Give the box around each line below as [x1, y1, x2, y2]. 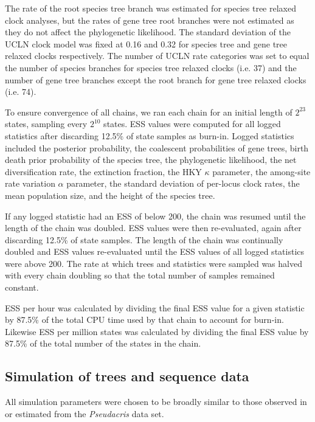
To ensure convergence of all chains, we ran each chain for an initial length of [5, 105, 292, 118]
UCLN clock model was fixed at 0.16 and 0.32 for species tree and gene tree [5, 37, 288, 50]
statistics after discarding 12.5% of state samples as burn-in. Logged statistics [5, 129, 294, 142]
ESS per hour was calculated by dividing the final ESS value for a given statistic [5, 301, 305, 314]
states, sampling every [5, 117, 88, 130]
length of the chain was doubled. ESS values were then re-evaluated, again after [5, 221, 302, 234]
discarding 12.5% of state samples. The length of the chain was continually [5, 233, 283, 246]
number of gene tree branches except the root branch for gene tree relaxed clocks [5, 73, 306, 86]
